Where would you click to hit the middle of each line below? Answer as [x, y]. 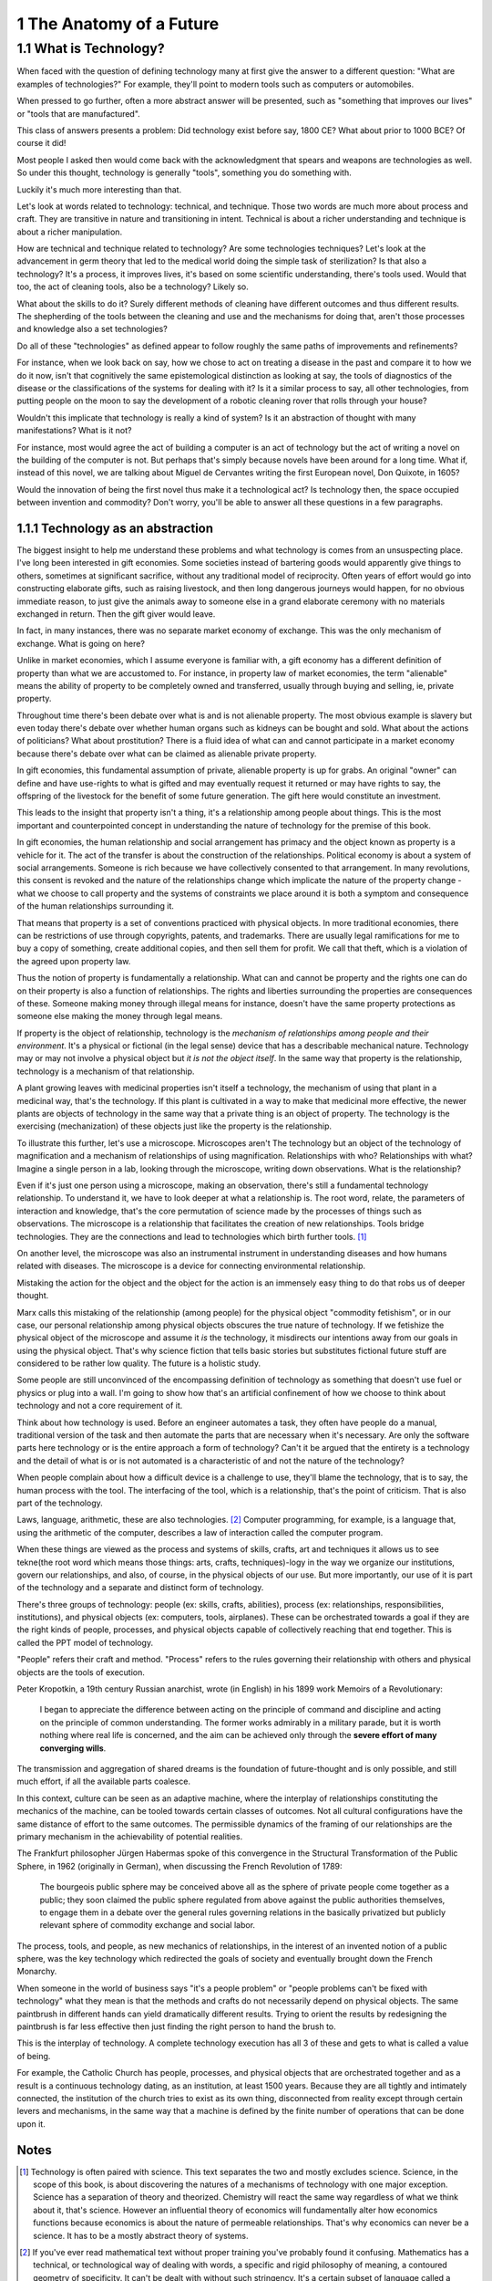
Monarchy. [37, 1972]
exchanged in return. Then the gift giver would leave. [116, 614]
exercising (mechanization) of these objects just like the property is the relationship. [174, 1126]
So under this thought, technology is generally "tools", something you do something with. [184, 172]
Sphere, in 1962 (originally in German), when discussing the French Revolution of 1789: [179, 1866]
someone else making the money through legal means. [120, 1016]
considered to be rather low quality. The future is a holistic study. [139, 1363]
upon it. [31, 2124]
